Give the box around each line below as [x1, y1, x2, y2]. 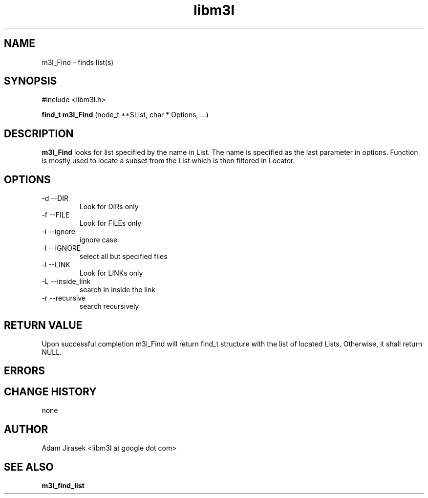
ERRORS [4, 365, 45, 377]
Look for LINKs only [79, 269, 143, 278]
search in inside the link [79, 285, 156, 294]
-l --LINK [42, 260, 70, 269]
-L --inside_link [42, 277, 91, 286]
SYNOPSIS [4, 75, 57, 87]
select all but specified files [79, 252, 168, 261]
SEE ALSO [4, 460, 54, 473]
